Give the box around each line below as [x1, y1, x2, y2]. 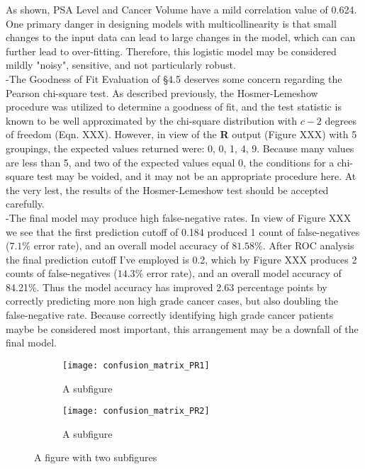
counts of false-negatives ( [6, 266, 118, 281]
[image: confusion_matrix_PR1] [62, 360, 210, 371]
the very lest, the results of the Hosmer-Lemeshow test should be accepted [6, 182, 329, 197]
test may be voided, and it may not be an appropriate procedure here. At [37, 169, 356, 183]
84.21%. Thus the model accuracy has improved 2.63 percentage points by [6, 279, 327, 294]
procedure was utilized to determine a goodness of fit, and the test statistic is [6, 99, 342, 114]
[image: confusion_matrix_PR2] [62, 406, 210, 417]
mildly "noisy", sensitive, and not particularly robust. [6, 57, 236, 72]
